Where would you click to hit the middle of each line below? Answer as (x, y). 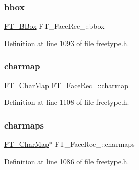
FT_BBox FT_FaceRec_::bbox (54, 26)
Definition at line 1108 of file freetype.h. (67, 102)
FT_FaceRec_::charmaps (95, 144)
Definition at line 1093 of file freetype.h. (67, 43)
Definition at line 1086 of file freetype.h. (67, 161)
